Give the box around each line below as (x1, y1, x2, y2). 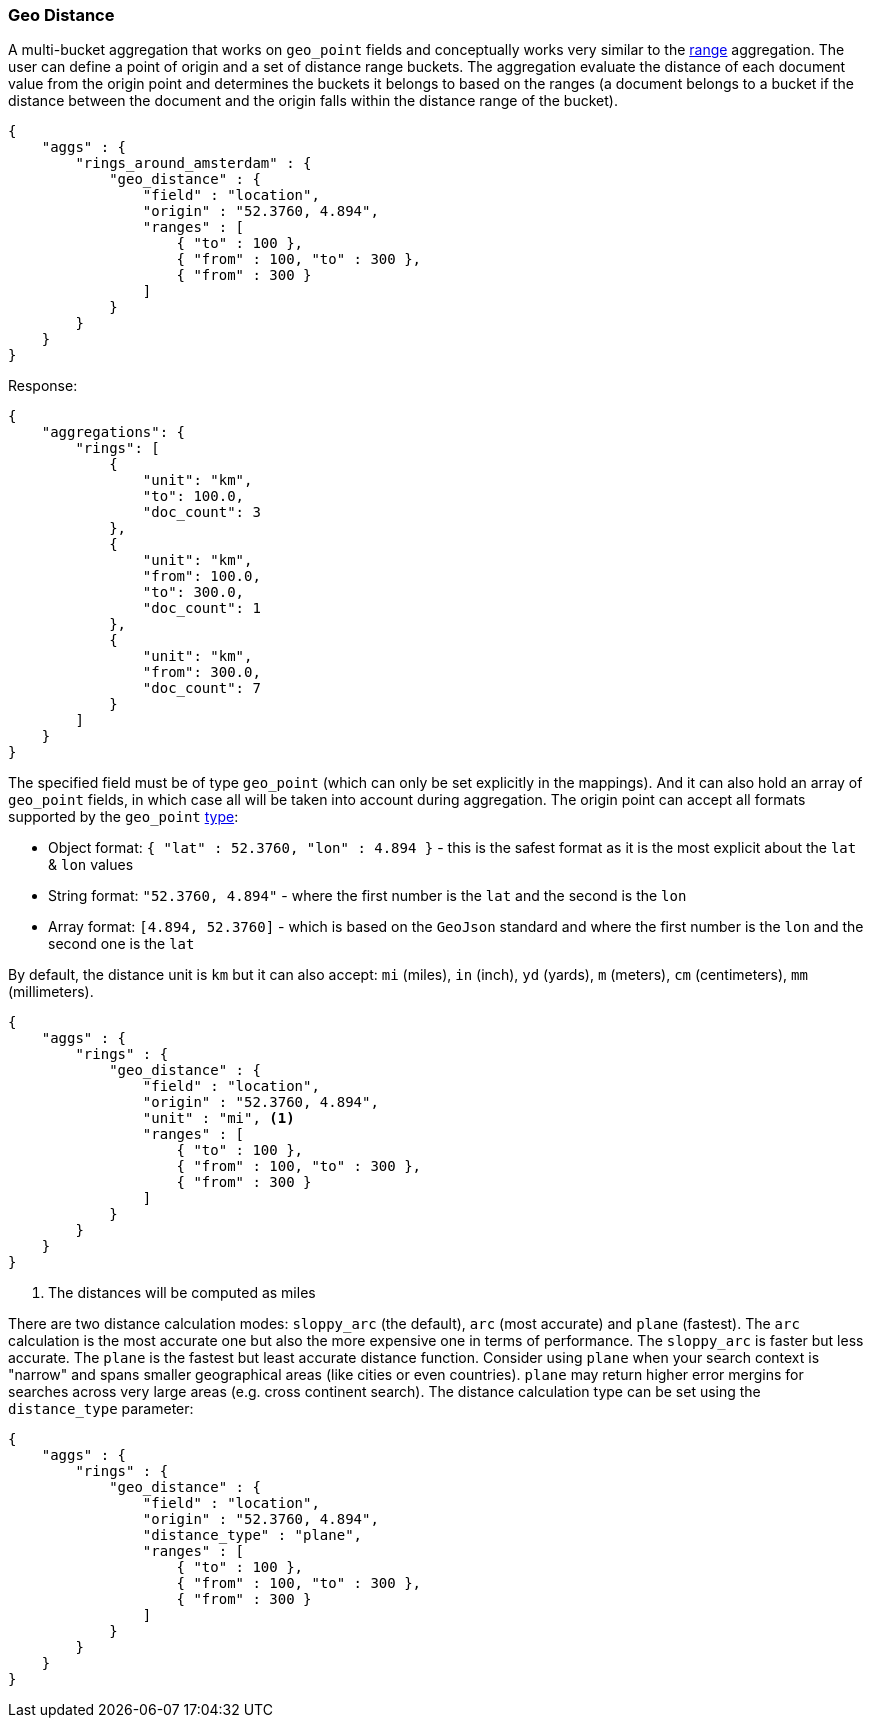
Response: (8, 377, 78, 395)
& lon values (48, 856, 134, 874)
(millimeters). (8, 983, 94, 1001)
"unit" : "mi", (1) (142, 1110, 295, 1127)
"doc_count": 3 (142, 504, 261, 521)
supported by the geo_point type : (8, 808, 239, 826)
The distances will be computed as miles (48, 1284, 316, 1302)
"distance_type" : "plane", (142, 1527, 363, 1544)
